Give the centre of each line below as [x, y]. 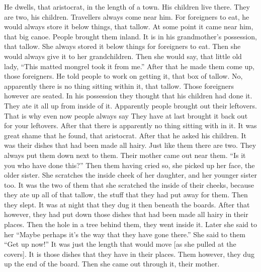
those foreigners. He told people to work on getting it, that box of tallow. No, [123, 76]
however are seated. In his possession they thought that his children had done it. [128, 96]
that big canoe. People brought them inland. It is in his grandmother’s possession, [130, 36]
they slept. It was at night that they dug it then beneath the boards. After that [127, 204]
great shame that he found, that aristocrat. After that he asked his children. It [125, 135]
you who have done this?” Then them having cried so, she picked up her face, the [129, 165]
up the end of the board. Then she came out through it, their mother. [112, 264]
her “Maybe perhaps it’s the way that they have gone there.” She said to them [125, 234]
